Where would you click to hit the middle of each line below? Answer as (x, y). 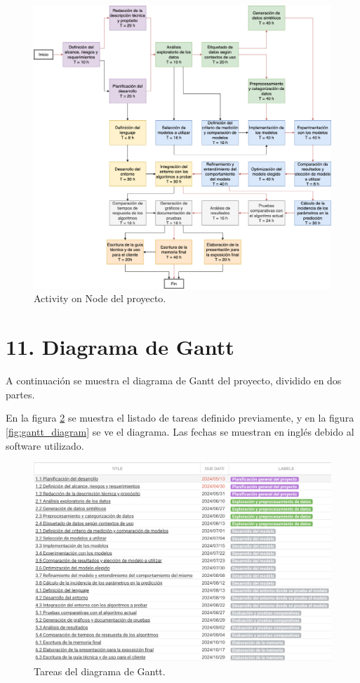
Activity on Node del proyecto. (100, 298)
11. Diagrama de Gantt (120, 347)
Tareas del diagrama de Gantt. (100, 671)
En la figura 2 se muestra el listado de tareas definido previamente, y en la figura (180, 418)
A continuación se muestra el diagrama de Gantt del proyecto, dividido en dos (174, 380)
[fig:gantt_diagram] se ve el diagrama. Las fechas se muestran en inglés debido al (180, 431)
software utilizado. (45, 445)
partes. (20, 394)
